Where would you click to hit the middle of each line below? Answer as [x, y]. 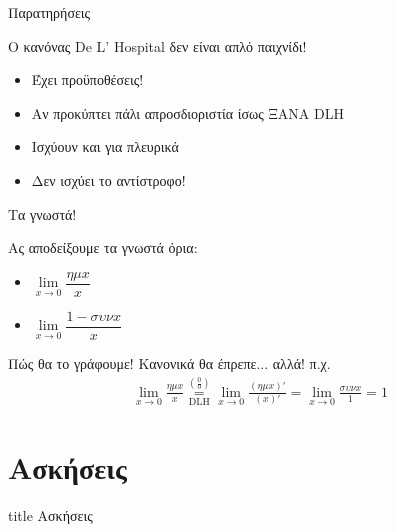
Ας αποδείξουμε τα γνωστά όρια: [103, 247]
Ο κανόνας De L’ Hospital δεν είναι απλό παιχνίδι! [157, 45]
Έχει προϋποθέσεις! [87, 79]
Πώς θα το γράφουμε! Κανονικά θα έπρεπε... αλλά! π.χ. [169, 362]
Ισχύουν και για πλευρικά [105, 146]
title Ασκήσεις [50, 515]
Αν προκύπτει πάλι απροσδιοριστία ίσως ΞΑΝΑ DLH [187, 112]
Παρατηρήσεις [49, 12]
